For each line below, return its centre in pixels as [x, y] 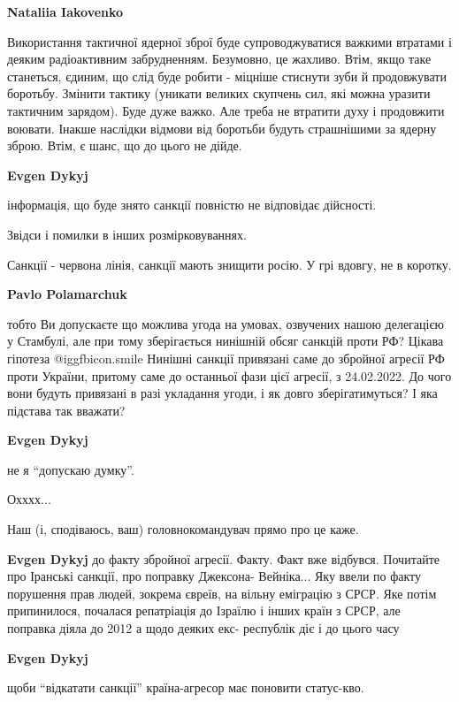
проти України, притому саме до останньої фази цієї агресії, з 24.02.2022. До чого [229, 375]
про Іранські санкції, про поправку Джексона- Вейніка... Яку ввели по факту [214, 576]
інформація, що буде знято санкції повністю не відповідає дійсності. [192, 205]
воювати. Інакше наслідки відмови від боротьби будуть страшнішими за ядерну [222, 128]
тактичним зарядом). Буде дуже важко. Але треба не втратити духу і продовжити [226, 110]
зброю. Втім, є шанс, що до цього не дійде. [125, 145]
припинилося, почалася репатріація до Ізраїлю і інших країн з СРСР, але [204, 610]
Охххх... [29, 499]
